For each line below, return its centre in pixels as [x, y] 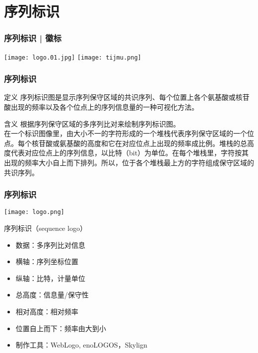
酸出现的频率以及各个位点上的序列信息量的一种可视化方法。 [101, 107]
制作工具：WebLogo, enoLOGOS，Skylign [81, 345]
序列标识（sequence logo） [45, 228]
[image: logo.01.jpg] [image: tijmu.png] [73, 57]
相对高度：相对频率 [47, 312]
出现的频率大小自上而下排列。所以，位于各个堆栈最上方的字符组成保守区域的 [129, 163]
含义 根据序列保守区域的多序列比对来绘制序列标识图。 [92, 123]
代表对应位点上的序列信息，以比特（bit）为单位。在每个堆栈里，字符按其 [130, 153]
